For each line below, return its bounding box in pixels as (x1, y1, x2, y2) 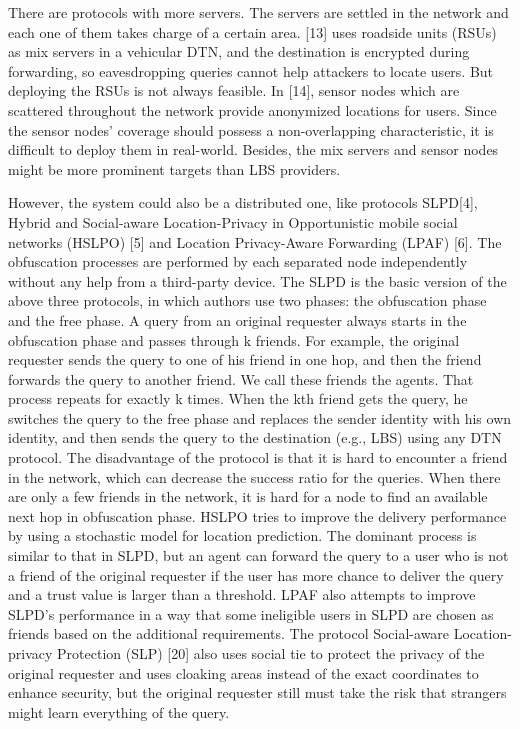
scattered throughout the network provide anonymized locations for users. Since (8, 99, 497, 120)
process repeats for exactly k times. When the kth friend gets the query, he (8, 388, 468, 409)
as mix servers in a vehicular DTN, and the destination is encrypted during (8, 41, 470, 62)
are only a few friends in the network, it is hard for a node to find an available (8, 486, 488, 507)
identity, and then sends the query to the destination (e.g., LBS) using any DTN (8, 427, 502, 448)
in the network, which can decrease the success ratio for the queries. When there (8, 466, 501, 487)
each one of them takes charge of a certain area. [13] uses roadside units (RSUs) (8, 21, 497, 42)
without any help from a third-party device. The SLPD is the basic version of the (8, 270, 507, 291)
